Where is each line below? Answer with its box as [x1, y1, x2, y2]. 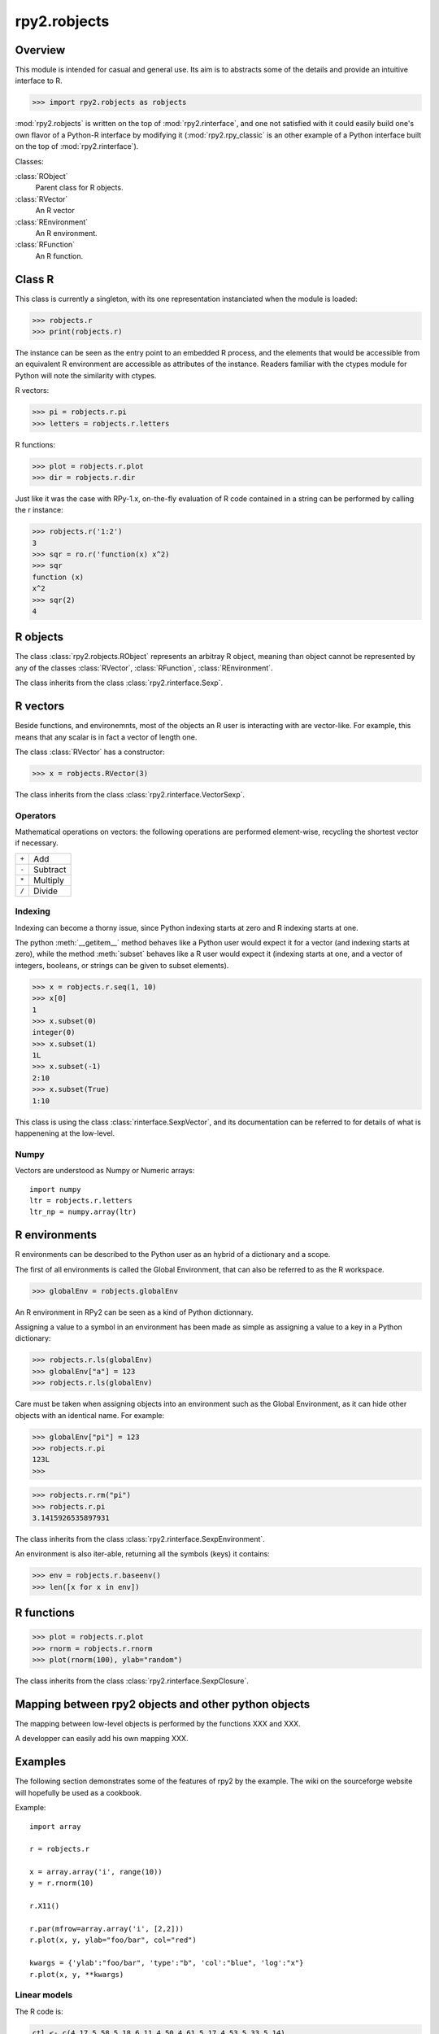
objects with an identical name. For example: [15, 1410, 165, 1420]
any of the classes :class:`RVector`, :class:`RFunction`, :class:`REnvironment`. [15, 663, 273, 673]
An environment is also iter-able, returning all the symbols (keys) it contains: [15, 1549, 270, 1559]
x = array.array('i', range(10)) [29, 1867, 163, 1877]
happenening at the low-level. [15, 1128, 115, 1138]
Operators [15, 810, 57, 821]
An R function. [35, 251, 84, 260]
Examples [15, 1755, 67, 1769]
